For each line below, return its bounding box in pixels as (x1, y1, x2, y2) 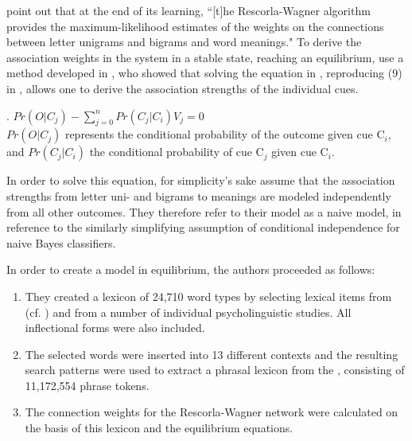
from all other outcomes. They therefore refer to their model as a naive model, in (6, 203, 402, 220)
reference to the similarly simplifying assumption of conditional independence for (6, 219, 400, 236)
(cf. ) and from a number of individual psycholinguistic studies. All (25, 303, 352, 320)
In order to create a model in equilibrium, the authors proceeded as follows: (6, 261, 375, 278)
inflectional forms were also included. (25, 319, 205, 336)
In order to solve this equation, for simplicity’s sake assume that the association (6, 172, 395, 189)
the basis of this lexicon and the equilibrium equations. (25, 420, 293, 436)
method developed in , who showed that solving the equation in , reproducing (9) (6, 64, 402, 81)
